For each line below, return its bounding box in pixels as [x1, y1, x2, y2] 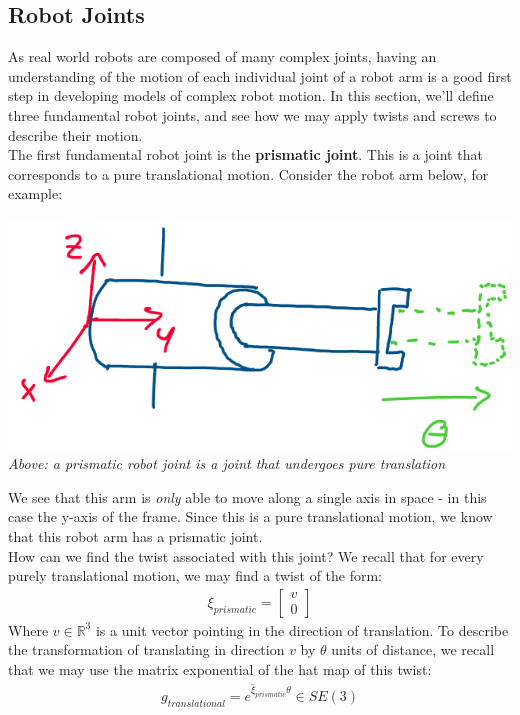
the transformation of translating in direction [8, 639, 285, 660]
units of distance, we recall [331, 639, 495, 660]
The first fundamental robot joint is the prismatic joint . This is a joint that [8, 144, 483, 165]
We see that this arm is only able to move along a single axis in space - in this [8, 486, 487, 507]
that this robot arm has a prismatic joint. [8, 526, 263, 547]
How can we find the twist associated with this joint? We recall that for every [8, 545, 484, 566]
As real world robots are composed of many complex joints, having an [8, 46, 437, 67]
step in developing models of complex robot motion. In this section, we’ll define [8, 85, 494, 106]
